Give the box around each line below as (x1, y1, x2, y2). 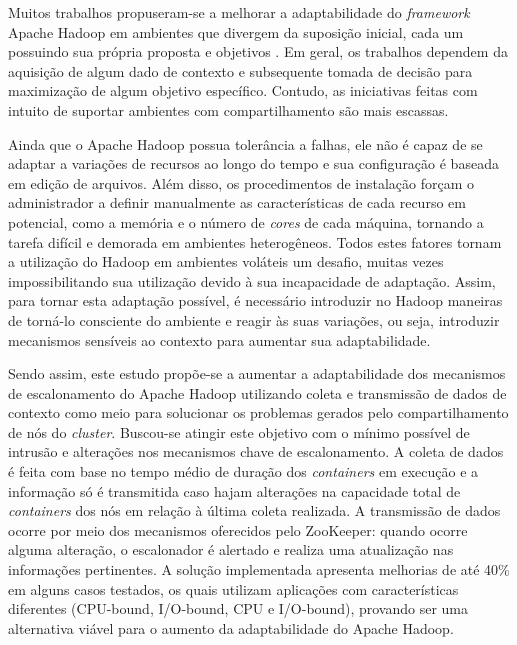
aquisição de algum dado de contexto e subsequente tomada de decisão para (8, 60, 473, 81)
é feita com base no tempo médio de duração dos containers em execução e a (8, 461, 479, 482)
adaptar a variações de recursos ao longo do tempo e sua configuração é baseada (8, 153, 499, 174)
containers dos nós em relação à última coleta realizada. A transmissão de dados (8, 500, 501, 521)
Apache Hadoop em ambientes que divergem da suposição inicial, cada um (8, 21, 464, 42)
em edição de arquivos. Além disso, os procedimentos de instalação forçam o (8, 172, 475, 193)
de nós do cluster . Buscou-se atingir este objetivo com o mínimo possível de (8, 421, 470, 442)
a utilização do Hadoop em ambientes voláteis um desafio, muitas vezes (8, 251, 444, 272)
